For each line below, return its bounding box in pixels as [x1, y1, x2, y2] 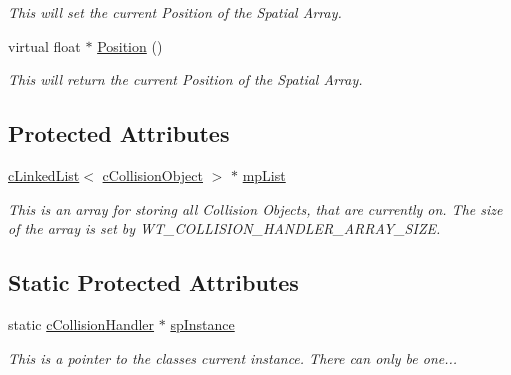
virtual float [8, 35, 81, 56]
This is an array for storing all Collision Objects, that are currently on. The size [8, 198, 503, 219]
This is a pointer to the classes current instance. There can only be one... [8, 347, 458, 368]
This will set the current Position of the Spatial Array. [8, 2, 342, 22]
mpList [242, 164, 286, 185]
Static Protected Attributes [8, 267, 299, 298]
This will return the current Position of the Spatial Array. [8, 69, 363, 90]
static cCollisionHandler [8, 313, 155, 334]
